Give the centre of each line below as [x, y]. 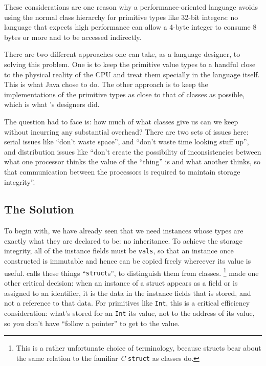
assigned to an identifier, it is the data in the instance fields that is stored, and [128, 293]
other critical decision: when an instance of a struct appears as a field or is [121, 283]
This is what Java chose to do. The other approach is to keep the [106, 84]
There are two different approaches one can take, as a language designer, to [122, 54]
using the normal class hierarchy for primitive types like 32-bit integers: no [121, 17]
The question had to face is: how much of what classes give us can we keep [121, 121]
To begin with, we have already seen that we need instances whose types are [124, 231]
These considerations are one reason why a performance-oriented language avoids [131, 7]
